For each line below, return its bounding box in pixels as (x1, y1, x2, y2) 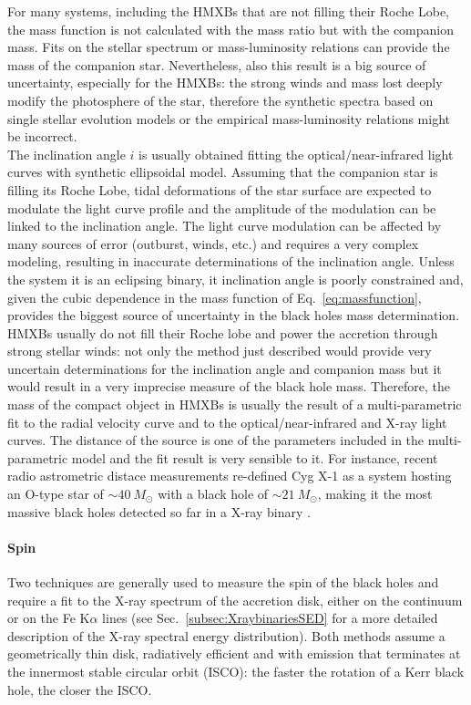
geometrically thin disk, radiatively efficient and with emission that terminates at (7, 644, 461, 663)
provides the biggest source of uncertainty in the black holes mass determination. (7, 306, 460, 325)
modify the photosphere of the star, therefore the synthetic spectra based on (7, 90, 434, 109)
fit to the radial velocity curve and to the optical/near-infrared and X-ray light (7, 412, 447, 431)
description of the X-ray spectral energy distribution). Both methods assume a (7, 626, 445, 645)
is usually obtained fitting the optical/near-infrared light (138, 144, 454, 163)
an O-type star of (7, 484, 104, 503)
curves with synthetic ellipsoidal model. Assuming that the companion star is (7, 162, 438, 181)
